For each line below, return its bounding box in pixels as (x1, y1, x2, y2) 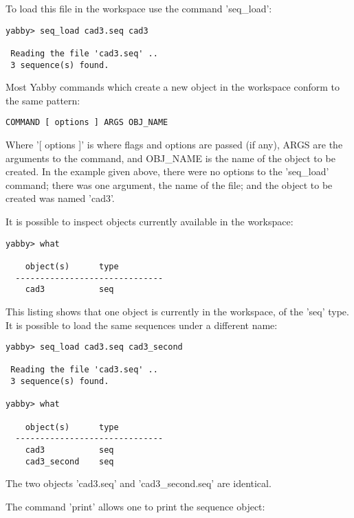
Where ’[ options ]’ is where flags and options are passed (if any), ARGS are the (5, 137, 343, 152)
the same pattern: (5, 93, 80, 107)
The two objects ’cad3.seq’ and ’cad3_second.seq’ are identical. (5, 476, 272, 491)
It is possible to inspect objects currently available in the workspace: (5, 214, 294, 229)
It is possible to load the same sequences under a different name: (5, 317, 278, 332)
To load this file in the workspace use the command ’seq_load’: (5, 1, 272, 15)
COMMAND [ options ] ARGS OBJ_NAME (5, 117, 168, 128)
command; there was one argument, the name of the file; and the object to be (5, 177, 333, 192)
